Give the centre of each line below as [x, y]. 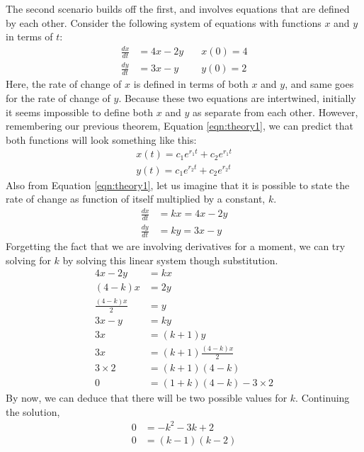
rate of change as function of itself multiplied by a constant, [136, 199]
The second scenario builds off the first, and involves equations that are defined [178, 9]
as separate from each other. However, [275, 112]
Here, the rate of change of [64, 84]
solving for [28, 260]
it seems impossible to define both [79, 112]
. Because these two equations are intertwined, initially [237, 97]
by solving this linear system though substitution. [170, 260]
